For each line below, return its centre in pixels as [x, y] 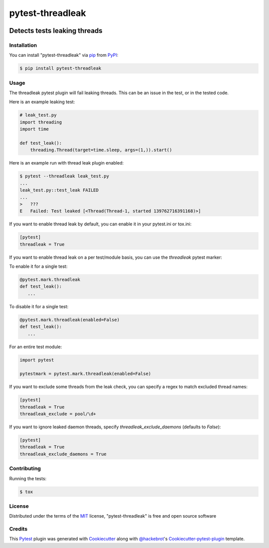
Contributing [25, 469]
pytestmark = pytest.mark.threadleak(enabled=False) [85, 374]
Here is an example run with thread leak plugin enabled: [67, 163]
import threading [41, 122]
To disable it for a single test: [39, 306]
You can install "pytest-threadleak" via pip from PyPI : [64, 55]
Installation [23, 45]
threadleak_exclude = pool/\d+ [58, 414]
